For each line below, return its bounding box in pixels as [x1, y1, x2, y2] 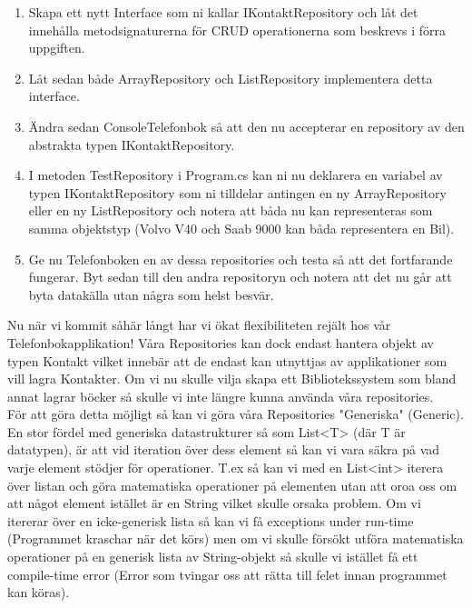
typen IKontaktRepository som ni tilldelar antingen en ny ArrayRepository [28, 183, 447, 202]
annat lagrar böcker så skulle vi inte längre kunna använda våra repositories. [7, 386, 434, 405]
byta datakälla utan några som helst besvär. [28, 284, 274, 304]
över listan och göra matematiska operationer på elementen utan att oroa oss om [7, 475, 457, 494]
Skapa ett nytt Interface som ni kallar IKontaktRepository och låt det [28, 3, 418, 21]
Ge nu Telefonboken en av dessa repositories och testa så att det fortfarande [28, 249, 453, 268]
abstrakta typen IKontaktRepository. [28, 135, 235, 154]
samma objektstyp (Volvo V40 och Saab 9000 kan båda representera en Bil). [28, 218, 455, 237]
